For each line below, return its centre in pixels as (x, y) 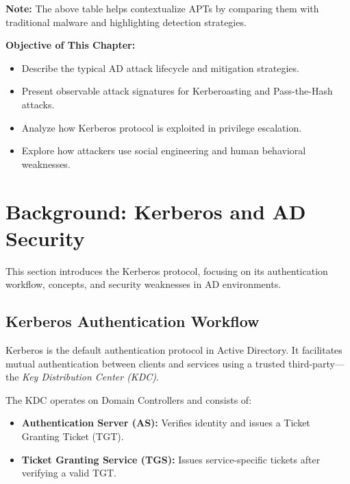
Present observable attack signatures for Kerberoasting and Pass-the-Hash (177, 91)
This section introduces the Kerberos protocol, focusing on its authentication (167, 270)
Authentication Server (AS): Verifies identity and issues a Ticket (166, 423)
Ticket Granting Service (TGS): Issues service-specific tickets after (171, 459)
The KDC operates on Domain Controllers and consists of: (129, 399)
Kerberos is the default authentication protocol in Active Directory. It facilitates (174, 350)
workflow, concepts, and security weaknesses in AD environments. (143, 284)
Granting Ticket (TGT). (73, 436)
